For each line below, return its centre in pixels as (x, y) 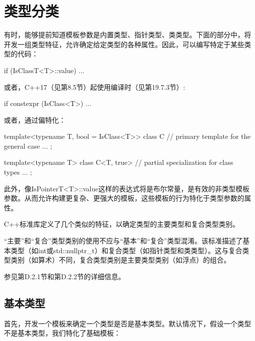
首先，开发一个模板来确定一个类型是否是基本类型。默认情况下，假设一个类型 (127, 323)
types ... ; (18, 172)
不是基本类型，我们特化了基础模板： (62, 333)
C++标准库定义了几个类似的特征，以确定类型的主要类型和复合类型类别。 (122, 224)
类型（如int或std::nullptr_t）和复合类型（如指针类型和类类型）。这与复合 (126, 250)
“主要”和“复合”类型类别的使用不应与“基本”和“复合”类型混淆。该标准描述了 (123, 241)
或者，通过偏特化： (35, 119)
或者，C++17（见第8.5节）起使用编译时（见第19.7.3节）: (95, 87)
